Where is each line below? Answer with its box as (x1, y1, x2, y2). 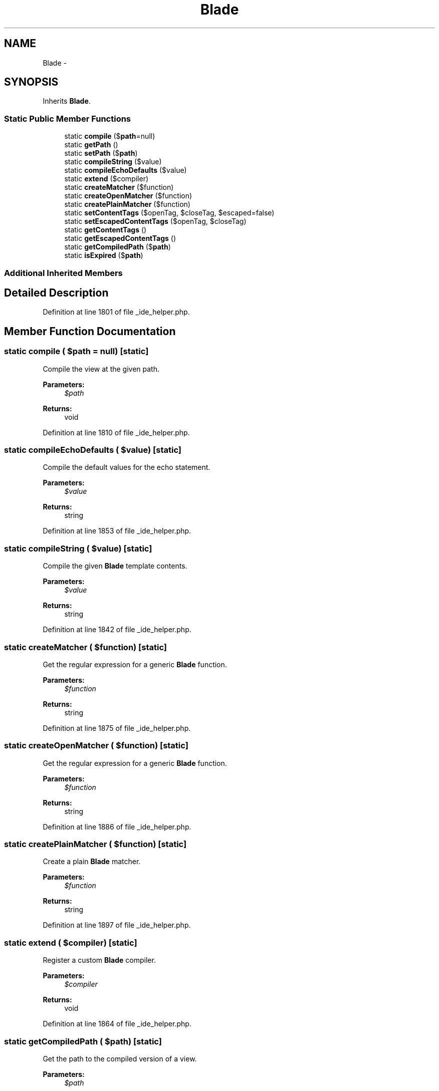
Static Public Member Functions (4, 113, 131, 124)
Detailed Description (4, 286, 109, 299)
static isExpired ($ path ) (64, 251, 143, 260)
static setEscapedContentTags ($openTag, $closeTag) (64, 217, 247, 226)
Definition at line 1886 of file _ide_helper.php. (43, 822, 191, 831)
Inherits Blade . (43, 97, 91, 106)
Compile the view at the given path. (43, 364, 159, 373)
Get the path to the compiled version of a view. (43, 1054, 197, 1063)
